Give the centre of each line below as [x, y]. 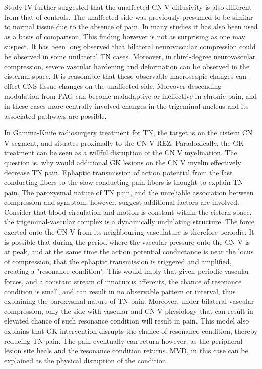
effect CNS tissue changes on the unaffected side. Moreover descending [113, 86]
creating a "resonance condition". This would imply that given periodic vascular [127, 271]
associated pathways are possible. [55, 116]
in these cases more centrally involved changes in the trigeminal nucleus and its [126, 105]
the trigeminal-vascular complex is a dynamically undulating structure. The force [129, 222]
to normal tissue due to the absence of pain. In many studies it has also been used [131, 27]
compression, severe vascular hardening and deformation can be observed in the [127, 66]
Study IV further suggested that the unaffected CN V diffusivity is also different [128, 7]
